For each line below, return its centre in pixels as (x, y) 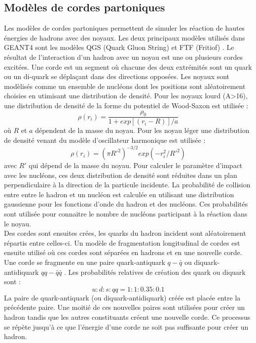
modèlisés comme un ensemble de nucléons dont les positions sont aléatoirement (125, 86)
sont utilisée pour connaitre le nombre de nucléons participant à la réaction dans (126, 214)
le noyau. (18, 223)
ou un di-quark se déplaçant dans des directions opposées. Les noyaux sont (117, 76)
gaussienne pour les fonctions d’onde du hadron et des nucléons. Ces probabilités (126, 204)
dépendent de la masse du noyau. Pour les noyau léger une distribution (142, 130)
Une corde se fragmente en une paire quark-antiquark (85, 262)
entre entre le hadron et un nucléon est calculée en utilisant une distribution (119, 194)
